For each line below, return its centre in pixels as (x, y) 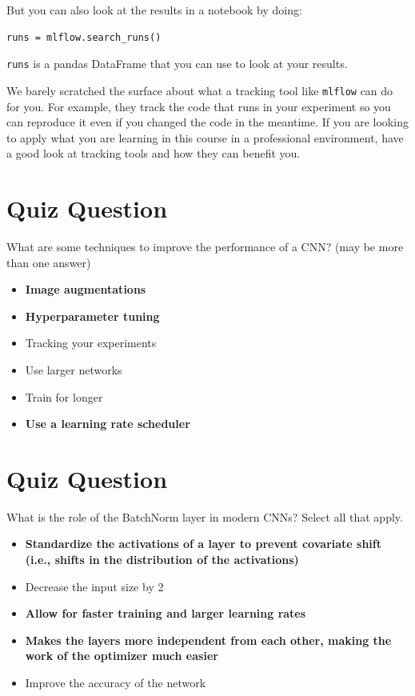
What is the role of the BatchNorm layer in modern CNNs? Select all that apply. (205, 516)
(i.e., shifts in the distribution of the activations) (162, 560)
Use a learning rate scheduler (108, 424)
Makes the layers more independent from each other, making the (208, 640)
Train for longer (64, 396)
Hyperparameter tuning (92, 316)
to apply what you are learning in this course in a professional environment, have (205, 137)
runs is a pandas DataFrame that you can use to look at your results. (177, 64)
